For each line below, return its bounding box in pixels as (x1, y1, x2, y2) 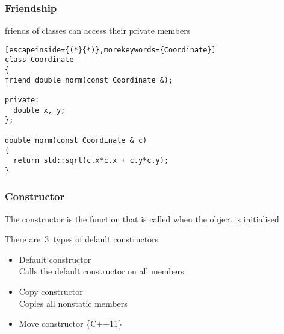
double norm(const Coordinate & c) (5, 136, 147, 145)
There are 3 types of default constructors (5, 233, 159, 245)
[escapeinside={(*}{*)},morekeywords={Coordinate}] (5, 45, 216, 54)
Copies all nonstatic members (19, 297, 128, 309)
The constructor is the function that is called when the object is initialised (5, 212, 279, 225)
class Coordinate (5, 55, 74, 65)
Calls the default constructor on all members (19, 265, 184, 277)
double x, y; (13, 106, 66, 115)
